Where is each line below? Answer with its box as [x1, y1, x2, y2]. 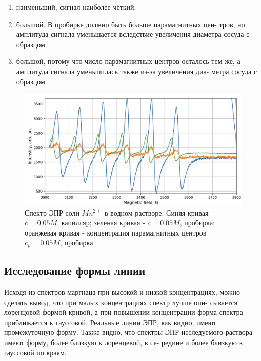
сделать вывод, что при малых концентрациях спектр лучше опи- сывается [4, 296, 238, 307]
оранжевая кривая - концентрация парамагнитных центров [25, 227, 207, 238]
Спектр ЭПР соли [25, 207, 79, 218]
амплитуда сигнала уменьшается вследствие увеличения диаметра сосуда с [16, 29, 250, 39]
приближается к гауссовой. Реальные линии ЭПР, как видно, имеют [4, 316, 216, 327]
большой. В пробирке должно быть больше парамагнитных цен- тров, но [16, 18, 245, 29]
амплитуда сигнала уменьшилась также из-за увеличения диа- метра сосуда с [16, 66, 257, 76]
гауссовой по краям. [4, 347, 67, 357]
